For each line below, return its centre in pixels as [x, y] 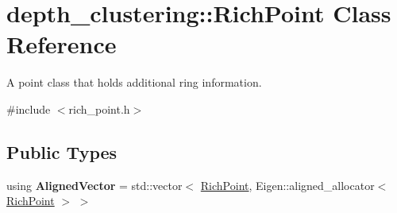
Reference [62, 44]
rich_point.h [99, 108]
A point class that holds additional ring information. [134, 82]
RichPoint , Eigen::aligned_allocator [287, 185]
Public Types [62, 151]
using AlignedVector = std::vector [94, 185]
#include [29, 108]
